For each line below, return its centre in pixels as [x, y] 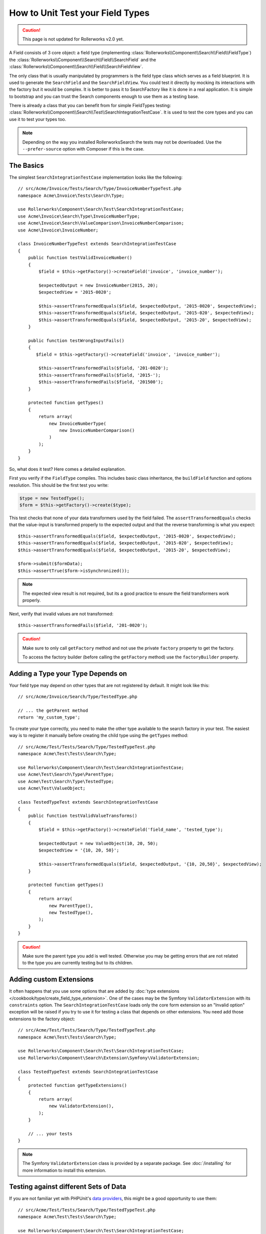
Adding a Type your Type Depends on [68, 674]
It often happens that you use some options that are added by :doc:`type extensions [94, 991]
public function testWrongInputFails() [76, 340]
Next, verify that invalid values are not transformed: [61, 614]
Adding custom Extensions [51, 980]
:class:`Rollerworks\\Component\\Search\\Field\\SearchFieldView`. [76, 67]
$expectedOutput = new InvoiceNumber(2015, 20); [99, 285]
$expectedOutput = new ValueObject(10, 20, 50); [99, 844]
